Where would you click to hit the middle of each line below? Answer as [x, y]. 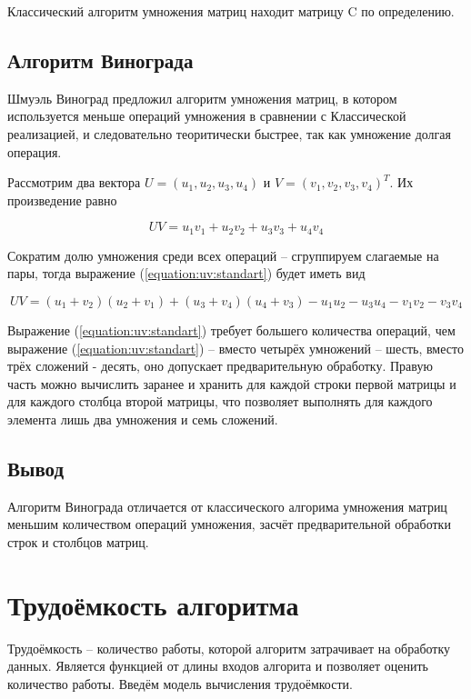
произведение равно [62, 200]
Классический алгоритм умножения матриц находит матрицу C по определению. [231, 11]
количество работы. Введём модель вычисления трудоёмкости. [180, 683]
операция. [35, 151]
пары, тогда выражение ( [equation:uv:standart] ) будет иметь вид [186, 273]
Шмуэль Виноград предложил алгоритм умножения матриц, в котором [202, 98]
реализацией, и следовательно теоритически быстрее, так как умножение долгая [229, 133]
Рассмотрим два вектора [74, 182]
